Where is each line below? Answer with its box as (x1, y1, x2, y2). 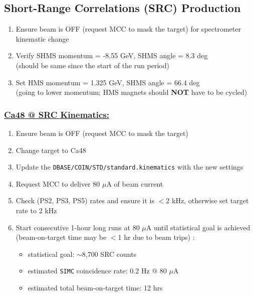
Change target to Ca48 (16, 144, 86, 155)
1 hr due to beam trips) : (118, 232, 195, 242)
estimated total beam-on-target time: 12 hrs (28, 282, 163, 293)
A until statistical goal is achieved (146, 222, 250, 232)
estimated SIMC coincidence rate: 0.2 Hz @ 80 (28, 265, 167, 276)
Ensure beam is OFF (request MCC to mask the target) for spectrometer (16, 24, 241, 34)
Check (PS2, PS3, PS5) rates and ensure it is (16, 195, 155, 206)
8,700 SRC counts (82, 248, 137, 259)
